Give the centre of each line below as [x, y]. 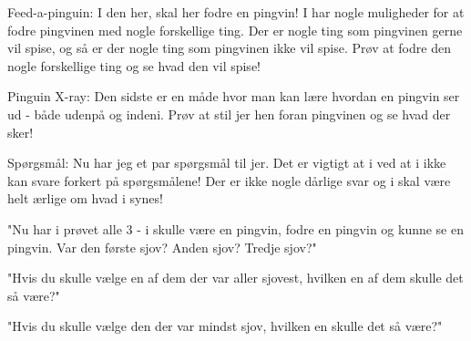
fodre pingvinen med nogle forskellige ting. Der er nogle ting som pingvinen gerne [235, 30]
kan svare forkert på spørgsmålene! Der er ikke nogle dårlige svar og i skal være [229, 180]
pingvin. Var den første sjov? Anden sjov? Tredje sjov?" [162, 247]
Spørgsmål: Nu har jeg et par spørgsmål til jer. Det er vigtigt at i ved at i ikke [227, 163]
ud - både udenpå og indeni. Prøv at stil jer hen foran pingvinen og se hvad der [229, 114]
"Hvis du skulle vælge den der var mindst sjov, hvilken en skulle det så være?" [225, 326]
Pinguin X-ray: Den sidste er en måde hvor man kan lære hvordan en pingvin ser [234, 96]
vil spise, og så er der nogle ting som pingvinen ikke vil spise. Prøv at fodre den [229, 48]
